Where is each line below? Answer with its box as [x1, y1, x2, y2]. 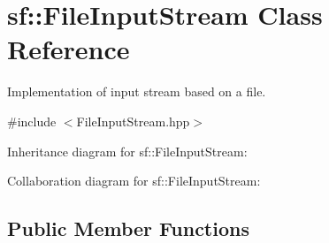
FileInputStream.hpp [76, 111, 190, 130]
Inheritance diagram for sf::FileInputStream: [7, 141, 248, 160]
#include [7, 111, 57, 130]
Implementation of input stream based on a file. [7, 82, 266, 101]
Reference [7, 31, 130, 67]
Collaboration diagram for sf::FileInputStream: [7, 171, 261, 190]
